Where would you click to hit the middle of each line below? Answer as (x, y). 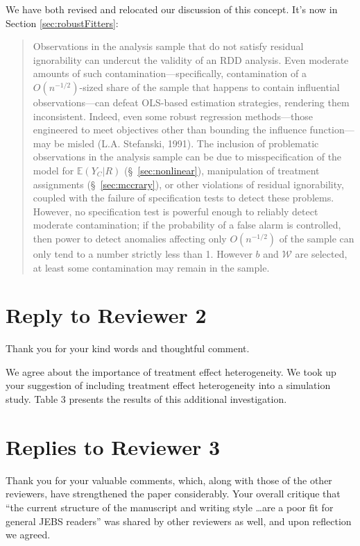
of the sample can (317, 238)
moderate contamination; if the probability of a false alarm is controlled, (187, 225)
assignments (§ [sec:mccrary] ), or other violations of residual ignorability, (188, 184)
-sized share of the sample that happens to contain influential (209, 86)
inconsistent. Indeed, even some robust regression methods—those (173, 116)
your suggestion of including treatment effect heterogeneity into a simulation (168, 385)
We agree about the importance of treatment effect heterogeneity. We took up (171, 371)
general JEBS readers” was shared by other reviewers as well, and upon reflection (179, 521)
